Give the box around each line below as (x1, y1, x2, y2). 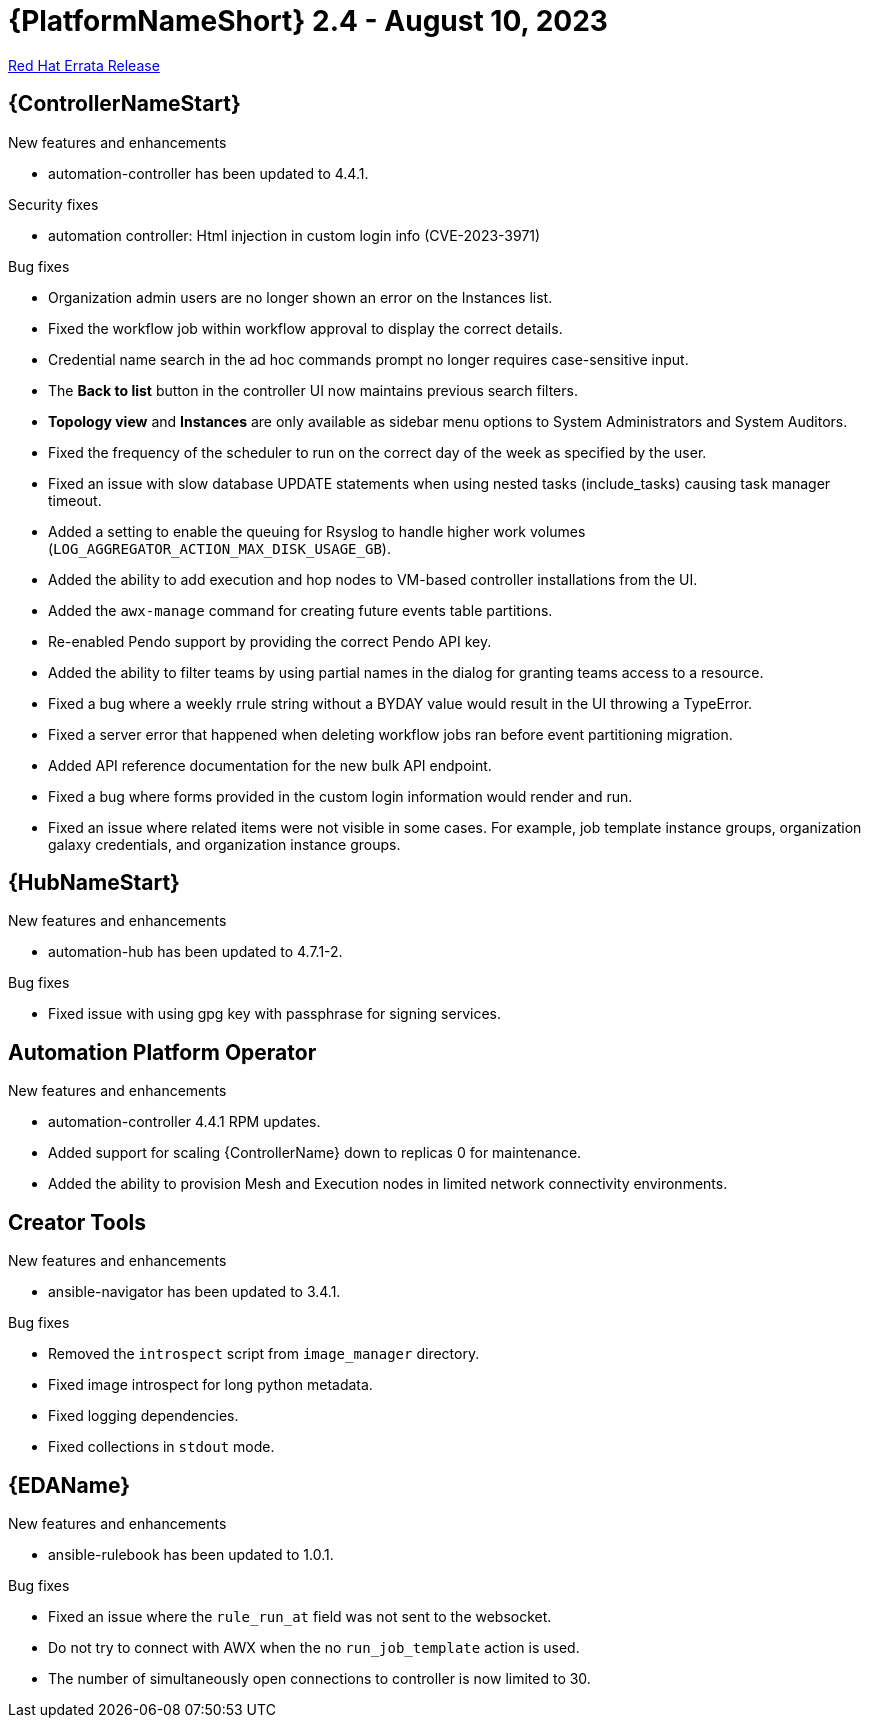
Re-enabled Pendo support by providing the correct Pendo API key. (48, 632, 492, 650)
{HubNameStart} (8, 870, 180, 896)
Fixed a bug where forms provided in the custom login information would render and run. (48, 787, 633, 805)
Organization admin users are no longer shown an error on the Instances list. (48, 288, 553, 306)
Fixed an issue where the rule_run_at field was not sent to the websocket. (48, 1607, 552, 1625)
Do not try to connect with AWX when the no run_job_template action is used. (48, 1638, 580, 1656)
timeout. (48, 491, 102, 509)
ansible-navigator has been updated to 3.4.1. (48, 1283, 341, 1301)
